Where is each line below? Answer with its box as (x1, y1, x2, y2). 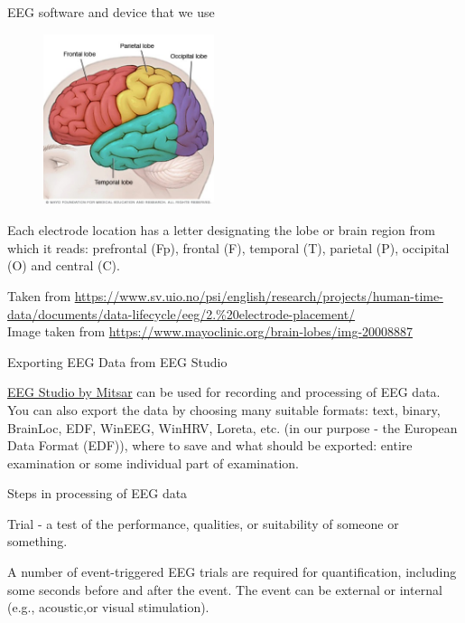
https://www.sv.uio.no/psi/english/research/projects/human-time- (74, 286, 443, 305)
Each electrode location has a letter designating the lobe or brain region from (7, 221, 435, 240)
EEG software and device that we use (7, 3, 215, 21)
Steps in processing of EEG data (7, 484, 188, 503)
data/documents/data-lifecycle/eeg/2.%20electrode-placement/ (7, 304, 356, 323)
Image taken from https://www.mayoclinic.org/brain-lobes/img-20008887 (7, 322, 414, 341)
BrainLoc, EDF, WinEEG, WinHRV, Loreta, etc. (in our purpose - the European (7, 418, 458, 437)
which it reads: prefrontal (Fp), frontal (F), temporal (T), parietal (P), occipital (7, 238, 450, 257)
